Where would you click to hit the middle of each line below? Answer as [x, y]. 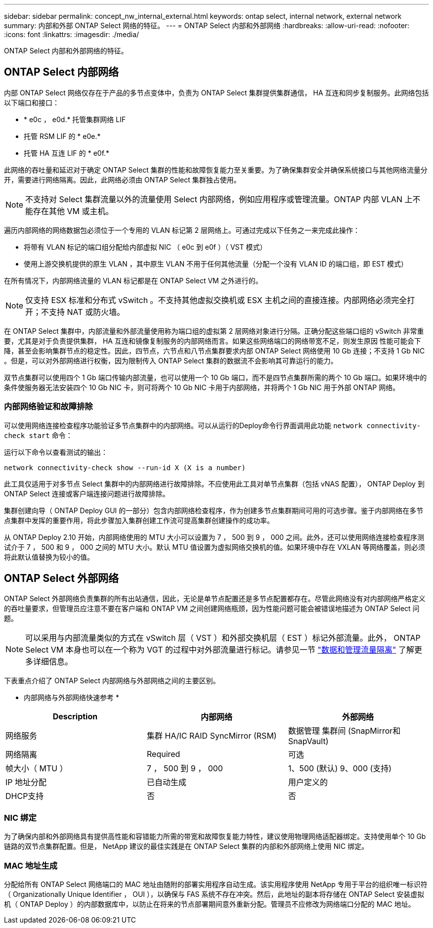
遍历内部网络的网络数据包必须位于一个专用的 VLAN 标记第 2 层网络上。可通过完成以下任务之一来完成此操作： [182, 230]
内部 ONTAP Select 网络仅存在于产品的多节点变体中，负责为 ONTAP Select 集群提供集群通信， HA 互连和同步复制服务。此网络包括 [216, 92]
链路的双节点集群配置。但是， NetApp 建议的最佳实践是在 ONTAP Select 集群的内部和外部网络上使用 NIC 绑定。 [186, 846]
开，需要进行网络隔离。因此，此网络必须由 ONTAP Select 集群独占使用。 [122, 179]
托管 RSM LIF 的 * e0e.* [62, 136]
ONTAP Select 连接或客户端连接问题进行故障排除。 [87, 493]
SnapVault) [308, 741]
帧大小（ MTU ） [37, 769]
